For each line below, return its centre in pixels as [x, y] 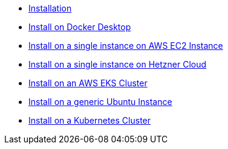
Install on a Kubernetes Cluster [90, 120]
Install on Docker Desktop [80, 27]
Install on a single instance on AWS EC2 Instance [126, 46]
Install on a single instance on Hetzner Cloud [118, 64]
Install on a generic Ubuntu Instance [100, 102]
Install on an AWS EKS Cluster [88, 83]
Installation [50, 8]
